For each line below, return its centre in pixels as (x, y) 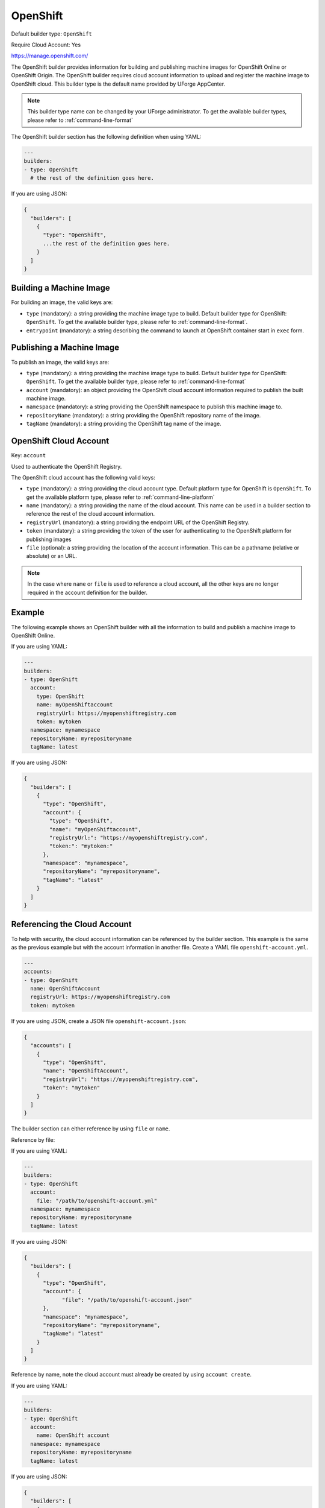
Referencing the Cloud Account (71, 924)
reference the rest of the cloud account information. (91, 514)
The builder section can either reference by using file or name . (91, 1129)
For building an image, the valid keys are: (62, 302)
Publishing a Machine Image (65, 348)
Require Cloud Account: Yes (46, 45)
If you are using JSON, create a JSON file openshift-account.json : (99, 1021)
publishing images (49, 539)
